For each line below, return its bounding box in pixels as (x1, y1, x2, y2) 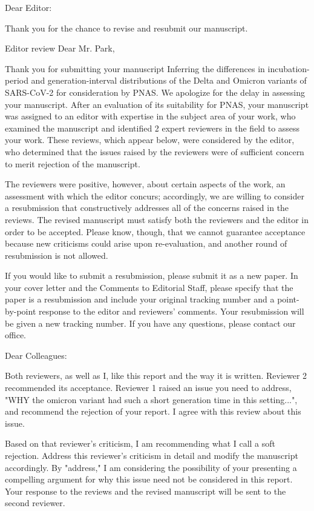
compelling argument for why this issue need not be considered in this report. (5, 473, 293, 486)
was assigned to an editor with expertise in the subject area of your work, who (5, 110, 296, 122)
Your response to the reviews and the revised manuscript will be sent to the (5, 484, 286, 497)
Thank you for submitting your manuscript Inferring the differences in (5, 62, 265, 75)
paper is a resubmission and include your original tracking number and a (5, 293, 275, 306)
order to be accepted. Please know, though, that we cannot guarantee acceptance (5, 225, 306, 238)
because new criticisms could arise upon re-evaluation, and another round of (5, 237, 287, 250)
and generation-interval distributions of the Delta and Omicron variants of (31, 74, 307, 87)
